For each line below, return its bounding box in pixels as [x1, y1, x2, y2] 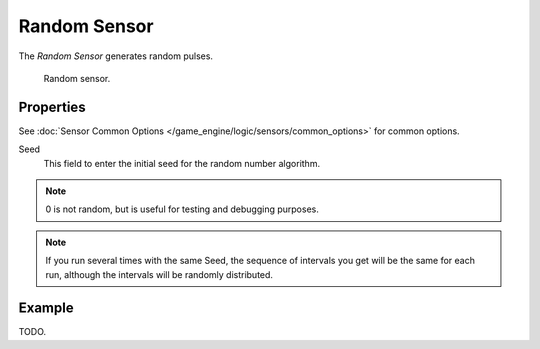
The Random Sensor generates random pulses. [18, 50, 214, 62]
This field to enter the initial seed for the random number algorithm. [43, 157, 320, 169]
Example [18, 300, 74, 317]
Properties [18, 98, 86, 115]
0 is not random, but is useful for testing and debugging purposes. [45, 203, 319, 215]
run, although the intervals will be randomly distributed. [45, 268, 274, 280]
